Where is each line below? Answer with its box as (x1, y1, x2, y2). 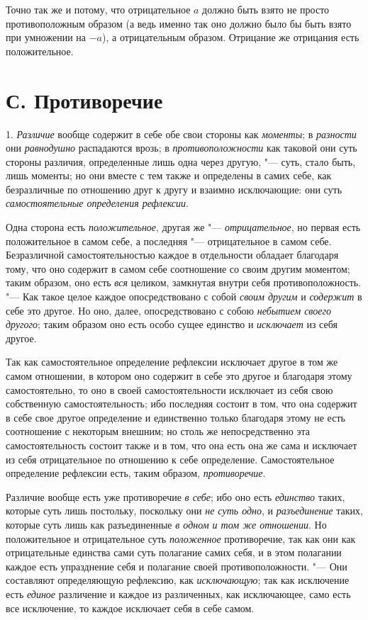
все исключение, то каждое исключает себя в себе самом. (6, 600, 255, 615)
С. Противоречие (6, 85, 163, 114)
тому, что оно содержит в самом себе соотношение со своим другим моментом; (6, 261, 350, 276)
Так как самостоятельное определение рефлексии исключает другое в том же (6, 354, 338, 369)
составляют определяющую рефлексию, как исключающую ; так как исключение (6, 573, 350, 587)
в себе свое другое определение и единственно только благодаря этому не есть (6, 410, 345, 424)
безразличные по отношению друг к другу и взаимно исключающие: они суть (6, 181, 342, 196)
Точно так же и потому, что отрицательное (6, 2, 191, 16)
